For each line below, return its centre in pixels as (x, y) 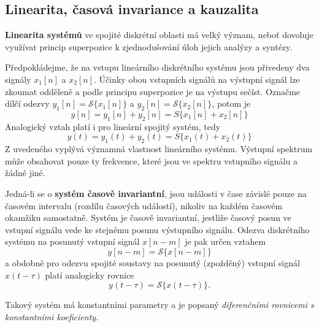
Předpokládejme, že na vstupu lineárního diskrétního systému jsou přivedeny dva (157, 67)
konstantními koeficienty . (52, 316)
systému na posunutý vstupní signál (72, 241)
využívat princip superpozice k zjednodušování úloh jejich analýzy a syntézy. (149, 46)
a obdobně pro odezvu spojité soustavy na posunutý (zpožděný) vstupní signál (152, 262)
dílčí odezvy (27, 103)
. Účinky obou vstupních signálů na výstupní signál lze (197, 79)
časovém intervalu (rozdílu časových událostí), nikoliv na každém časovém (144, 205)
